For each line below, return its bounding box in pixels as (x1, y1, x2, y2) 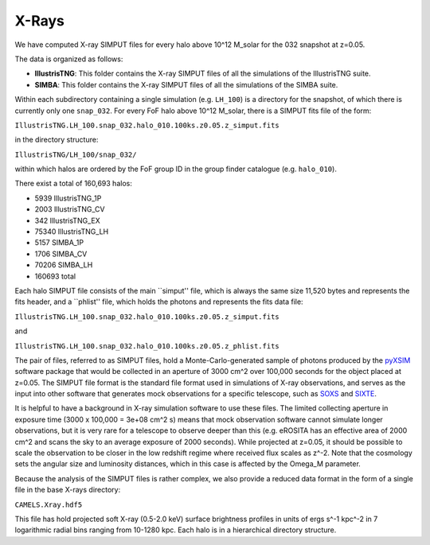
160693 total (34, 271, 76, 281)
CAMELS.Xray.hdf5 (14, 500, 83, 509)
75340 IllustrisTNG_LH (34, 227, 109, 236)
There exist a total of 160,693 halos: (14, 179, 133, 189)
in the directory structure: (14, 135, 99, 145)
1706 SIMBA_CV (34, 249, 88, 259)
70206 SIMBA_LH (34, 260, 93, 270)
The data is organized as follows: (14, 54, 123, 64)
